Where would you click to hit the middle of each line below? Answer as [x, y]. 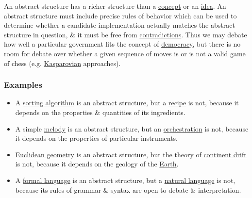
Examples [23, 85]
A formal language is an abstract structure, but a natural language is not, [125, 180]
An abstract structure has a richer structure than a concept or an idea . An [115, 6]
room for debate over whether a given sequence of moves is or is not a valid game [125, 53]
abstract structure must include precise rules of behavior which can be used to [120, 15]
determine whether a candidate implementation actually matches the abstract [119, 25]
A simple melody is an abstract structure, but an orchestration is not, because [132, 128]
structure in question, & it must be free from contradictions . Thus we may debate [126, 34]
